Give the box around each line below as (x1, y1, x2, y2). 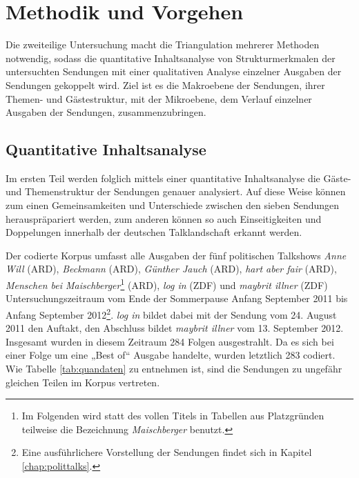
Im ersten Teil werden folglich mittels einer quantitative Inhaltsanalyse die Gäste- (6, 170, 351, 185)
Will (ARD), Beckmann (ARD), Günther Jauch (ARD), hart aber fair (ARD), (6, 261, 337, 276)
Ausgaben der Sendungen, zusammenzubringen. (6, 105, 206, 119)
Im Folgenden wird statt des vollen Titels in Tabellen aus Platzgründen (21, 408, 324, 423)
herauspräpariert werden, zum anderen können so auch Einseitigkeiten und (6, 211, 322, 226)
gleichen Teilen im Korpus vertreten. (6, 375, 160, 389)
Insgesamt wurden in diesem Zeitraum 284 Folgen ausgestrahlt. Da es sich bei (6, 334, 334, 348)
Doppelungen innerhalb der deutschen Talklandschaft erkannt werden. (6, 225, 302, 239)
